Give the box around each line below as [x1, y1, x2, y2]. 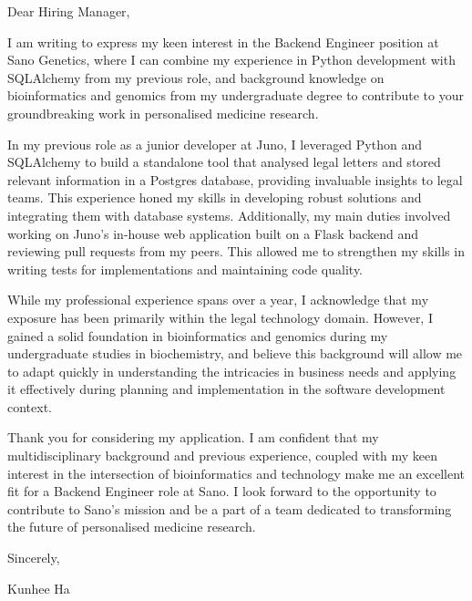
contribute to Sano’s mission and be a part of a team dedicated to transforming [7, 499, 452, 518]
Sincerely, [7, 548, 60, 567]
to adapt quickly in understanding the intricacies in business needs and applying [7, 361, 457, 380]
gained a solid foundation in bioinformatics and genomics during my [7, 326, 388, 345]
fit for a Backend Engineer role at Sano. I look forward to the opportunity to [7, 482, 436, 501]
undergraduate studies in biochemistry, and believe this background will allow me [7, 344, 463, 363]
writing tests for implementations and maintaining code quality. [7, 259, 364, 278]
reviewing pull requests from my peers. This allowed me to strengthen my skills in [7, 242, 465, 261]
